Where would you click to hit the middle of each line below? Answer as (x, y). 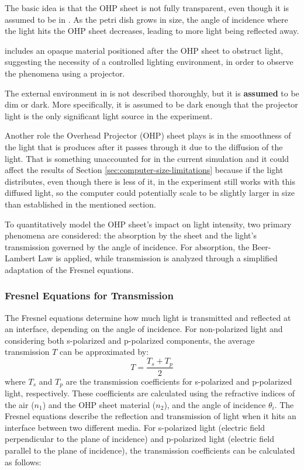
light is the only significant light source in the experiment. (109, 115)
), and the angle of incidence (215, 404)
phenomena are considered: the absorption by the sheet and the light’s (131, 235)
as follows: (23, 462)
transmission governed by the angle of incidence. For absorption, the (127, 246)
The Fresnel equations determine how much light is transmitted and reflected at (148, 317)
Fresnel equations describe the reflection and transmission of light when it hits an (151, 416)
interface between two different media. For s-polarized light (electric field (135, 427)
